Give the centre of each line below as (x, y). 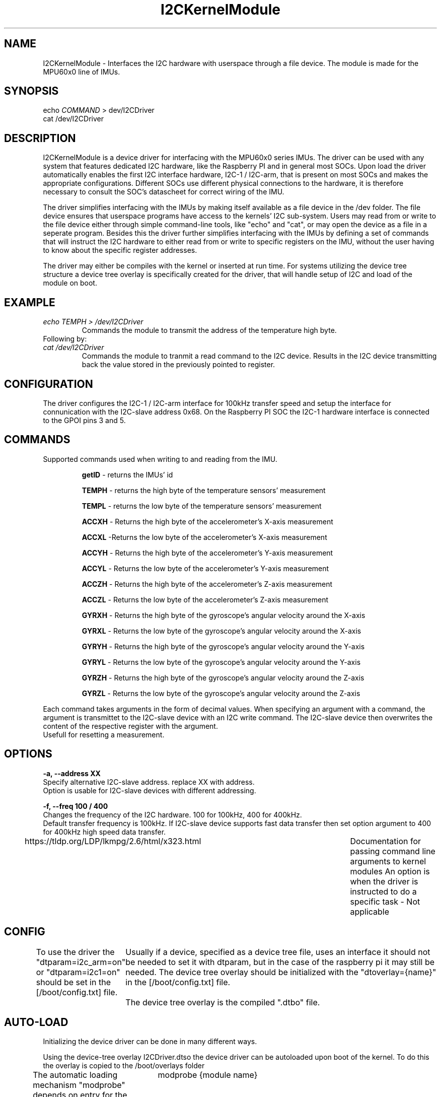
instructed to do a (383, 891)
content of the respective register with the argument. (130, 726)
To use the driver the (75, 952)
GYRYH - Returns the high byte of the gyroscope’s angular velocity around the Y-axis (223, 646)
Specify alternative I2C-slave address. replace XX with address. (149, 782)
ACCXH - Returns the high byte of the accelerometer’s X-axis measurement (207, 521)
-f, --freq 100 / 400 (76, 806)
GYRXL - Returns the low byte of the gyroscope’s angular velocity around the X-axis (222, 631)
